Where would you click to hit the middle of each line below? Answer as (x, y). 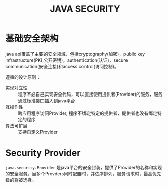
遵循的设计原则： (23, 77)
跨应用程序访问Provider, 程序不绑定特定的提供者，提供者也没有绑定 (88, 113)
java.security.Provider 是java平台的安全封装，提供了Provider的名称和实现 (84, 167)
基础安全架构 (32, 39)
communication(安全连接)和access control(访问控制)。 (62, 66)
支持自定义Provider (38, 132)
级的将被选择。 (21, 180)
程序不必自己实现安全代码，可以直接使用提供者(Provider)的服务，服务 (90, 94)
